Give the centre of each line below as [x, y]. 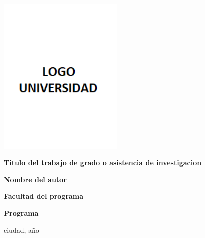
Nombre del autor [35, 179]
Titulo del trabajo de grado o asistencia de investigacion [103, 162]
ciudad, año [22, 229]
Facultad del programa [44, 196]
